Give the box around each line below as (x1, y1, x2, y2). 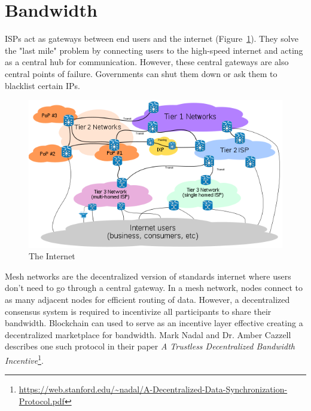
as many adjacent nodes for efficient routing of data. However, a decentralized (5, 293, 290, 305)
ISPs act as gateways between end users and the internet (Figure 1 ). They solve (5, 32, 298, 45)
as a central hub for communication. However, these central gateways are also (5, 56, 289, 68)
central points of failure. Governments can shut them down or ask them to (5, 67, 278, 79)
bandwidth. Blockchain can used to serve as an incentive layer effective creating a (5, 317, 303, 329)
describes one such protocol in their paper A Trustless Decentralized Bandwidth (5, 340, 295, 352)
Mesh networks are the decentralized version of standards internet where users (5, 269, 291, 282)
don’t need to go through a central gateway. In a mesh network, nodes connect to (5, 281, 303, 294)
